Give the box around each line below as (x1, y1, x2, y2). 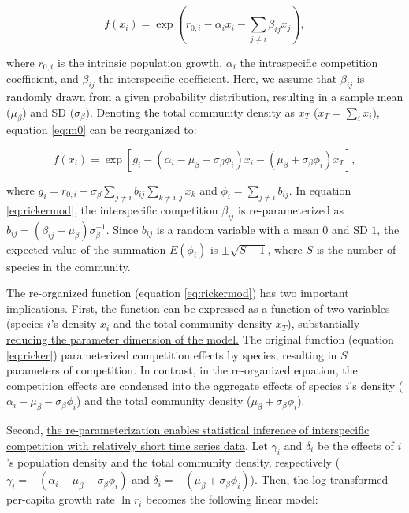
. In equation (288, 181, 351, 198)
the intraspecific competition (240, 54, 378, 70)
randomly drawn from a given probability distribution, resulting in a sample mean (6, 87, 403, 104)
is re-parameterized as (238, 201, 344, 217)
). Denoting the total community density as (85, 103, 296, 120)
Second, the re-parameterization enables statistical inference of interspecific (6, 422, 370, 438)
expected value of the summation (6, 240, 166, 257)
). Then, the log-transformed (250, 471, 389, 488)
